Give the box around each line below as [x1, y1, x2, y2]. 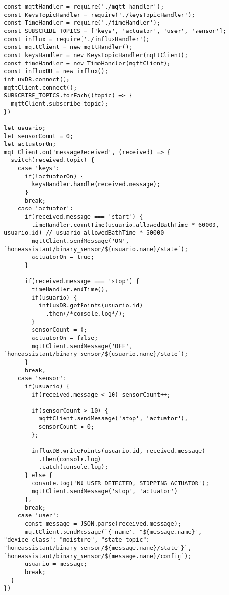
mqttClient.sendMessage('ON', [32, 238, 129, 245]
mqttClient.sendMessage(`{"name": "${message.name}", [24, 528, 202, 535]
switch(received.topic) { [11, 157, 95, 164]
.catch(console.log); [38, 464, 108, 471]
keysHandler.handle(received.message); [32, 181, 161, 188]
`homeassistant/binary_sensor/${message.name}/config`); [4, 552, 192, 560]
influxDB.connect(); [4, 76, 70, 83]
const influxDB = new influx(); [4, 68, 108, 75]
